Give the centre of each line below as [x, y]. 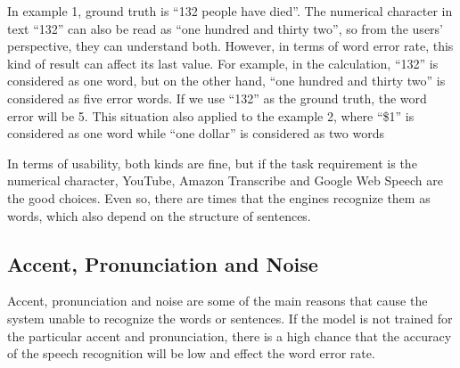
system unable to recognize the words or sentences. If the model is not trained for [230, 318]
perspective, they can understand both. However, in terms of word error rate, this [230, 46]
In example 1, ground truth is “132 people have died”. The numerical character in [230, 11]
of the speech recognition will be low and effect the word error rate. [191, 353]
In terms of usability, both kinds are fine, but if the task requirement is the [212, 163]
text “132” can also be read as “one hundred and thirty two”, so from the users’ [225, 28]
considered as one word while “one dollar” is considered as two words [196, 133]
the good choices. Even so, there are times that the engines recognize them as [219, 197]
